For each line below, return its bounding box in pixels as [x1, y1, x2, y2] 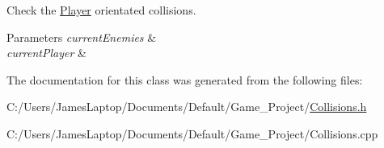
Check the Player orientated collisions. [6, 2, 196, 18]
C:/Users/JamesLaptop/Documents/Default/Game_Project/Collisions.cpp [6, 125, 378, 142]
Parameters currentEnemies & [6, 28, 157, 45]
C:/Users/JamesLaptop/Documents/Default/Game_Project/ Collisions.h [6, 98, 367, 115]
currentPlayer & [6, 44, 87, 61]
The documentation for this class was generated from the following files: [6, 71, 363, 88]
